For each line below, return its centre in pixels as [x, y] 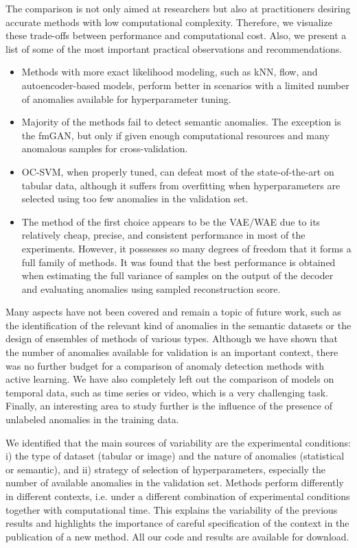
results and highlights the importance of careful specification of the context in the [177, 523]
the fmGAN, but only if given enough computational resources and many [175, 135]
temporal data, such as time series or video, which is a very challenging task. [167, 392]
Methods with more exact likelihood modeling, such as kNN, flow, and [170, 72]
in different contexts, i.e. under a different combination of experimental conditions [178, 496]
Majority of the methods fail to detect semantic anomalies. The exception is [181, 122]
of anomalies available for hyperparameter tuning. [126, 98]
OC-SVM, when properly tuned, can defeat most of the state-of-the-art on [178, 171]
